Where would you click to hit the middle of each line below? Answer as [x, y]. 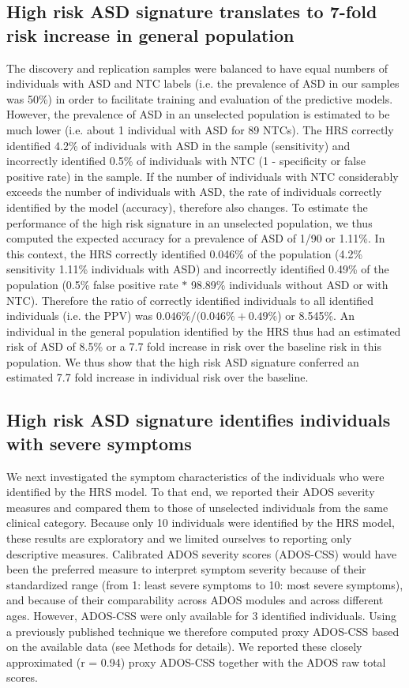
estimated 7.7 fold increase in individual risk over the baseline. [158, 377]
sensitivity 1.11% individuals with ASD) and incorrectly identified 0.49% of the [198, 269]
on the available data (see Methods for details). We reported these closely [184, 647]
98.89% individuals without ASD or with [289, 284]
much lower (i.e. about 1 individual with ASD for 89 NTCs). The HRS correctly [200, 129]
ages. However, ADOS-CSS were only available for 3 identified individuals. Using [202, 615]
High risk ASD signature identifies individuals [199, 420]
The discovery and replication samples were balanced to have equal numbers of [197, 68]
